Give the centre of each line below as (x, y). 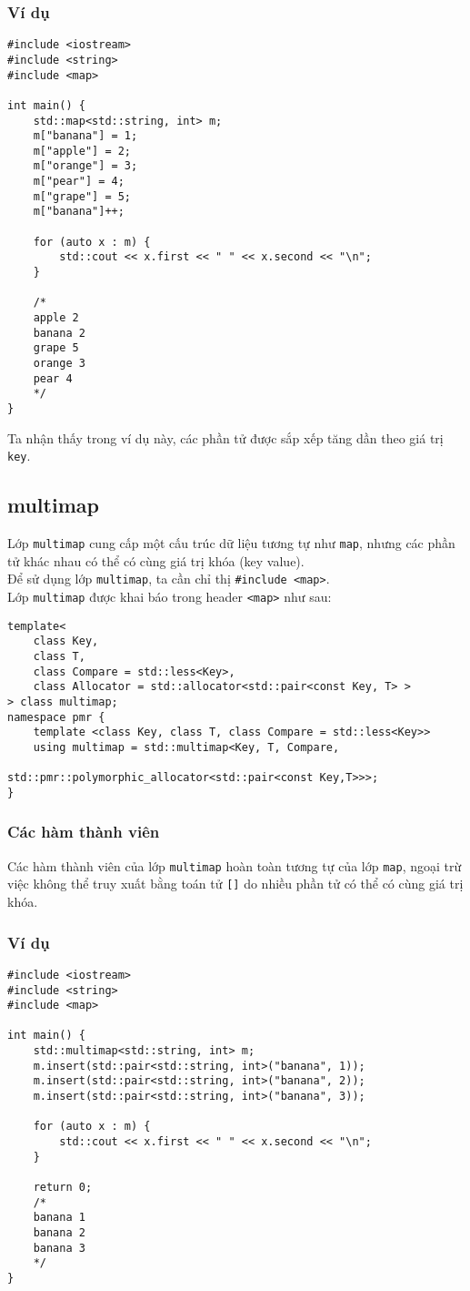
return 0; (63, 1188)
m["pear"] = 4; (79, 182)
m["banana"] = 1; (85, 136)
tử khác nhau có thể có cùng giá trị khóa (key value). (156, 560)
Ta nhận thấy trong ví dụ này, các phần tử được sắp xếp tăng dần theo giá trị (225, 437)
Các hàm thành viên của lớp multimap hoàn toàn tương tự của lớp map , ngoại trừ (235, 865)
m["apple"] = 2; (82, 151)
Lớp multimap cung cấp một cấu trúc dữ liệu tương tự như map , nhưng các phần (231, 543)
